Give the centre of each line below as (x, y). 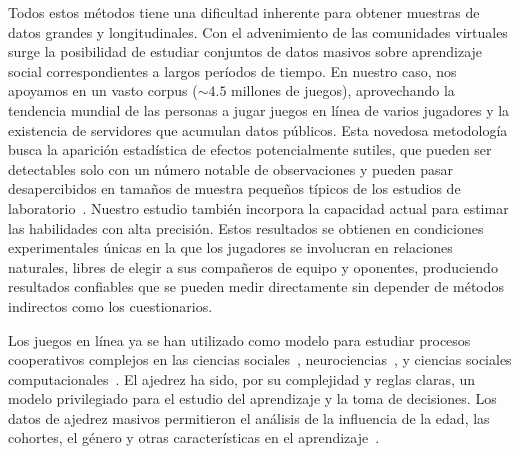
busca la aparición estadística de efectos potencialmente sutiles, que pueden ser (250, 149)
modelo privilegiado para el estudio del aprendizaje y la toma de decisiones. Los (252, 398)
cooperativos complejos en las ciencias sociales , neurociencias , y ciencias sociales (260, 359)
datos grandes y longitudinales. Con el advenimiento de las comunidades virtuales (258, 31)
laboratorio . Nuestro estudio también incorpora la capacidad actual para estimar (258, 207)
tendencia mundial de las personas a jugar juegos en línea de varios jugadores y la (259, 109)
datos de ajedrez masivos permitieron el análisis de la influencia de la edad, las (249, 417)
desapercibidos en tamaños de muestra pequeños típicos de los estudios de (234, 188)
